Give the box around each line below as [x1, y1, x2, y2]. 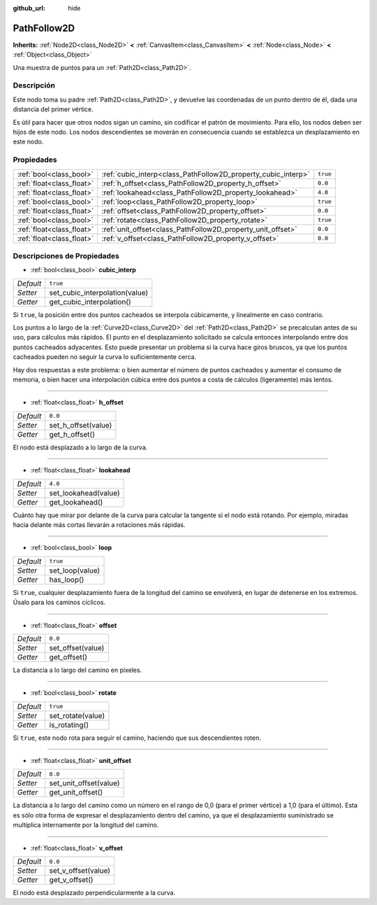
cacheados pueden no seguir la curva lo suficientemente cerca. [13, 353, 197, 361]
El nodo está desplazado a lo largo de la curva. [13, 443, 148, 451]
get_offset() [49, 652, 87, 661]
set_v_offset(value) [49, 866, 111, 876]
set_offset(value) [49, 643, 105, 652]
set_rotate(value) [49, 710, 105, 720]
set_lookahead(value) [49, 488, 120, 498]
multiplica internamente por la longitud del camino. [13, 821, 159, 829]
